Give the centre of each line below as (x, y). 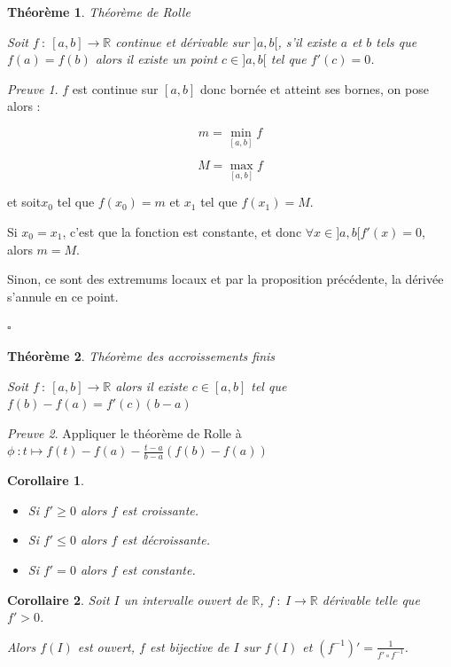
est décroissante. (166, 540)
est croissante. (160, 510)
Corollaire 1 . (46, 480)
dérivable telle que (371, 599)
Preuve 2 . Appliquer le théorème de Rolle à (124, 432)
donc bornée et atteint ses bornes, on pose (315, 88)
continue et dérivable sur (182, 41)
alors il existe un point (156, 59)
